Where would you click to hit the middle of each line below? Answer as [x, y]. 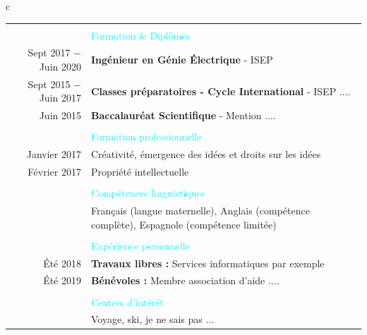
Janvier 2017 [54, 154]
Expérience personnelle [140, 245]
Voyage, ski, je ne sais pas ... [152, 319]
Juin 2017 [60, 98]
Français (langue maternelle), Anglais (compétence [200, 211]
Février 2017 [54, 172]
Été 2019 [62, 280]
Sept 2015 [49, 84]
